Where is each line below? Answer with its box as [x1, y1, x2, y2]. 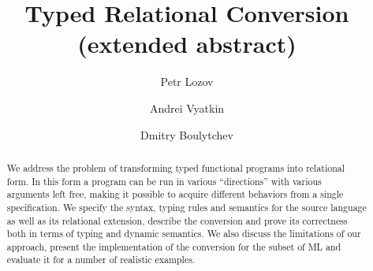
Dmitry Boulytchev [140, 126, 233, 143]
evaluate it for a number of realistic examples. [6, 253, 196, 266]
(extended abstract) [77, 28, 297, 60]
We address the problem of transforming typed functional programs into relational [6, 161, 345, 174]
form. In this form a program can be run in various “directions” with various [6, 174, 322, 187]
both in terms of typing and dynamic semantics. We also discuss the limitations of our [6, 227, 361, 240]
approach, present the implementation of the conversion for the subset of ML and [6, 239, 341, 253]
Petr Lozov [160, 73, 214, 90]
